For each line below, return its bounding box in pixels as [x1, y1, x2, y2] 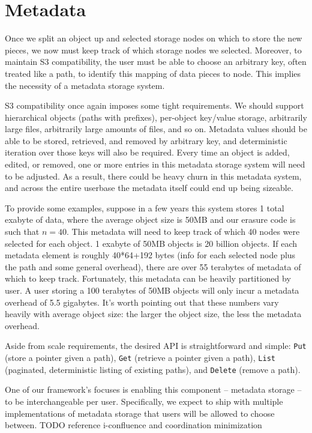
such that [5, 225, 40, 238]
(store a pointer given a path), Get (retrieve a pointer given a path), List [5, 351, 275, 364]
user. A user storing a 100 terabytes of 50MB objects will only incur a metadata [5, 284, 299, 296]
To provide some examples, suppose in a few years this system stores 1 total [5, 201, 284, 214]
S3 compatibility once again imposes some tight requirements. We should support [5, 99, 304, 112]
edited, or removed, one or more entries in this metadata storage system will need [5, 158, 305, 171]
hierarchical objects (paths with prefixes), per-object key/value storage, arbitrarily [5, 111, 307, 123]
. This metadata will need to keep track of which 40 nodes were [66, 225, 300, 238]
